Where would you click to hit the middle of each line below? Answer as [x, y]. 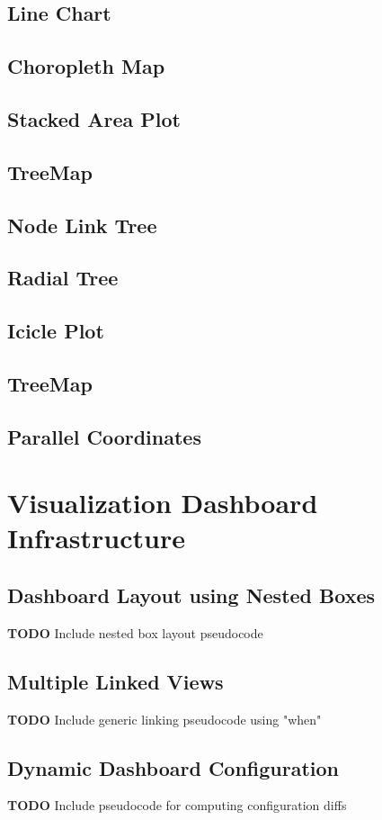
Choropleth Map [86, 66]
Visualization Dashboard [163, 503]
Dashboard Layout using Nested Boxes [191, 595]
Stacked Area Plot [94, 118]
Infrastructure [96, 538]
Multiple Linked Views [115, 681]
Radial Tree [63, 278]
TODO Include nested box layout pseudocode [135, 632]
